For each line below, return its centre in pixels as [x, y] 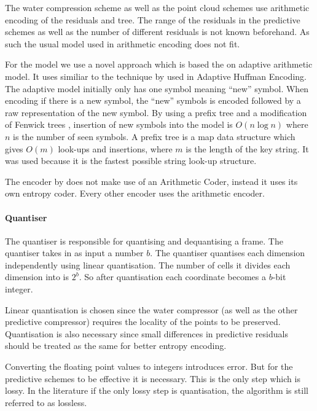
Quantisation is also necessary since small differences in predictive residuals [147, 333]
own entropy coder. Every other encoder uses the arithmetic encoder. [135, 193]
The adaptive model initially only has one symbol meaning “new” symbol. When [157, 88]
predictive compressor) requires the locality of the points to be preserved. [143, 322]
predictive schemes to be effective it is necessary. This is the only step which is [153, 378]
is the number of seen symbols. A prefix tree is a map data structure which [154, 136]
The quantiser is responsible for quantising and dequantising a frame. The [144, 241]
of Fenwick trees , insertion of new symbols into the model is [119, 124]
